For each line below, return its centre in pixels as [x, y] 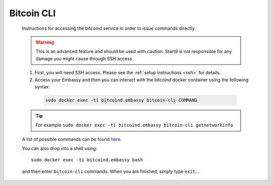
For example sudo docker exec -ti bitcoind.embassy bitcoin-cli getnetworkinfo [134, 125]
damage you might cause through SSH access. [84, 59]
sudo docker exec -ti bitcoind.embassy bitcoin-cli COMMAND [121, 100]
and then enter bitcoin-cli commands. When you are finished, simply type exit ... [111, 171]
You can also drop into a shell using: [60, 149]
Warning [45, 42]
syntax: [42, 86]
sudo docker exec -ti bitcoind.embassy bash [87, 160]
